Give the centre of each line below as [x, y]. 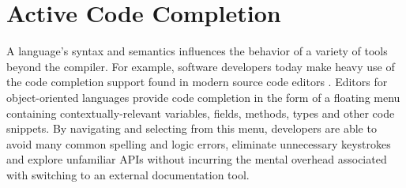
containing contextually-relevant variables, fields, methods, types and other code [201, 113]
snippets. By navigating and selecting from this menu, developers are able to [192, 128]
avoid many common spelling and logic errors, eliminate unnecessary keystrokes [199, 143]
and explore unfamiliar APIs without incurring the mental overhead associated [197, 159]
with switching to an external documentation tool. [128, 174]
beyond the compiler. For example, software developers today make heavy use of [201, 66]
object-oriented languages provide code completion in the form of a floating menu [203, 97]
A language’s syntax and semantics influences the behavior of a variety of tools [197, 51]
